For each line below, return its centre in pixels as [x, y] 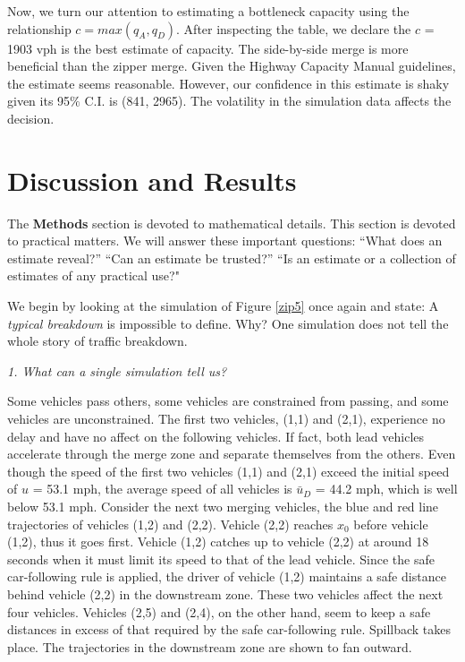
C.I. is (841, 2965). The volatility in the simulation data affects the [268, 101]
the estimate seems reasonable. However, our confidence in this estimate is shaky [228, 83]
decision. [31, 118]
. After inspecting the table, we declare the [294, 28]
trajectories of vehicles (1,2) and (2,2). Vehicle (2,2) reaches [170, 524]
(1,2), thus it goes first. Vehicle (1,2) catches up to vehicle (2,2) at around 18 [218, 542]
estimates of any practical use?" [93, 275]
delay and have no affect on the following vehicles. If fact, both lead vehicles [216, 436]
